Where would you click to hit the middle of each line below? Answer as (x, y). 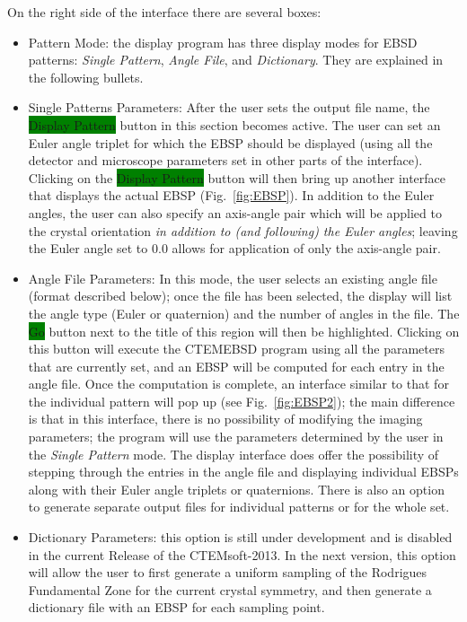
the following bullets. (86, 77)
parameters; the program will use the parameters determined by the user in (236, 437)
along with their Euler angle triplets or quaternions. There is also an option (236, 489)
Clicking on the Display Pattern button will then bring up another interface (237, 177)
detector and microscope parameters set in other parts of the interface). (225, 160)
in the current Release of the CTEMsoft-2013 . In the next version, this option (242, 554)
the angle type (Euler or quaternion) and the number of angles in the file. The (244, 313)
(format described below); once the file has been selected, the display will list (240, 296)
